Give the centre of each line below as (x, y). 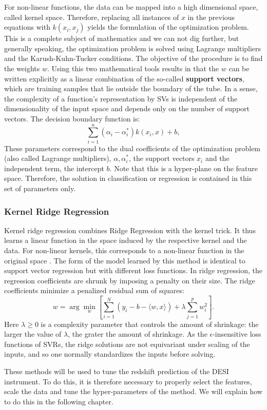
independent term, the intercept (54, 168)
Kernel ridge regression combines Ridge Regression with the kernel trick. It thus (130, 230)
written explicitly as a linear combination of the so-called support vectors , (124, 78)
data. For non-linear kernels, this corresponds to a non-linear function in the (124, 250)
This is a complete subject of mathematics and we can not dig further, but (122, 38)
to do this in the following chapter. (59, 401)
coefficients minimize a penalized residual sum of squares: (94, 290)
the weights (22, 68)
